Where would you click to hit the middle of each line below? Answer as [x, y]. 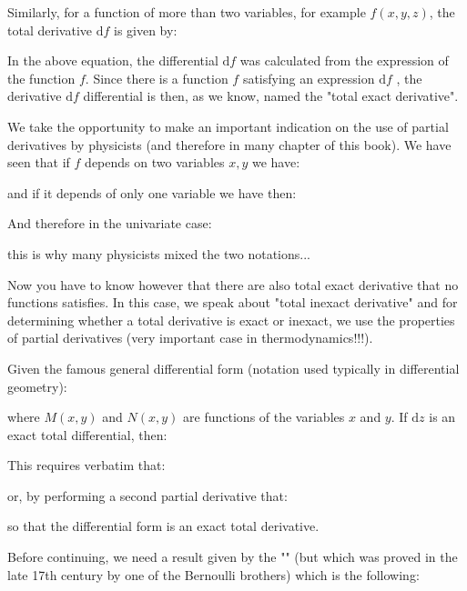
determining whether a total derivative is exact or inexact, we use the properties [231, 320]
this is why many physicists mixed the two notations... [159, 253]
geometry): [37, 386]
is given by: [145, 30]
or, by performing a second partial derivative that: [147, 495]
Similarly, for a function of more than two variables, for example [187, 12]
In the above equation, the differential [113, 60]
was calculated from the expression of [344, 60]
